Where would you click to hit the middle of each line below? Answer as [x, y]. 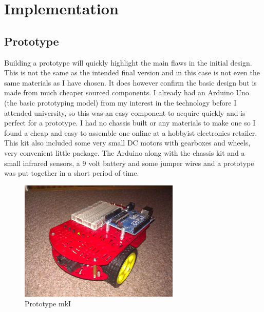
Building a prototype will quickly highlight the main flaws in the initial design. [128, 62]
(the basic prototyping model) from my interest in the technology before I [120, 102]
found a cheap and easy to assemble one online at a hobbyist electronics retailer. [131, 132]
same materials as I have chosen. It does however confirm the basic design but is [130, 82]
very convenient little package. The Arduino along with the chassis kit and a [125, 152]
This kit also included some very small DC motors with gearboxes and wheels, [127, 143]
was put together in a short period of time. [72, 173]
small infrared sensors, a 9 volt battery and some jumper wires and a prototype [129, 163]
